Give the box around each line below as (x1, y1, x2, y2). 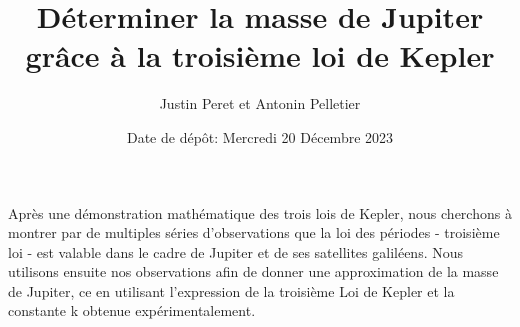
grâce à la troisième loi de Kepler (25, 35, 495, 76)
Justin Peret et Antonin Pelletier (159, 93, 361, 114)
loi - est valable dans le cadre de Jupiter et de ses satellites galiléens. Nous (8, 241, 464, 262)
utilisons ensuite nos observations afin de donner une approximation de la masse (8, 261, 499, 282)
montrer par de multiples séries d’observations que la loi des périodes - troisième (8, 222, 500, 243)
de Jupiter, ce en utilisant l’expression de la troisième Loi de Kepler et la (8, 280, 455, 301)
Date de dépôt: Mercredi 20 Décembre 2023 (126, 126, 394, 147)
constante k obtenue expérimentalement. (8, 300, 256, 321)
